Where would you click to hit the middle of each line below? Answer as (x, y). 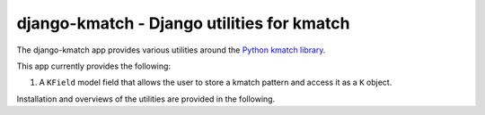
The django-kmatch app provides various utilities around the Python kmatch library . (171, 50)
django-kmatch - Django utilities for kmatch (183, 23)
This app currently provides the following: (93, 66)
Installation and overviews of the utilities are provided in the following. (146, 99)
